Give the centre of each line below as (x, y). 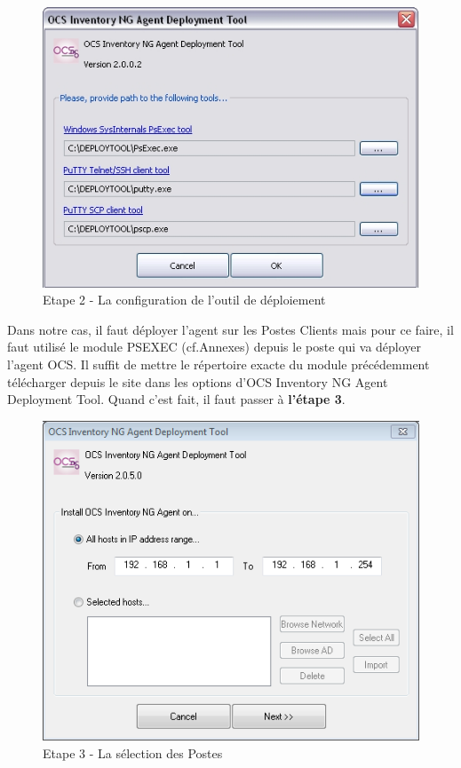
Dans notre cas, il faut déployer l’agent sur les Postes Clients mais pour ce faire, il (230, 329)
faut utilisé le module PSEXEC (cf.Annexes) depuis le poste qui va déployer (215, 347)
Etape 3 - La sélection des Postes (133, 752)
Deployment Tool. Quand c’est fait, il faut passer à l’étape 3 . (176, 399)
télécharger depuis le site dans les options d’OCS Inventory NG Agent (198, 381)
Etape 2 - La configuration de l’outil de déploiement (184, 300)
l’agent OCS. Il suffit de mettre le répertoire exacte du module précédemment (219, 364)
